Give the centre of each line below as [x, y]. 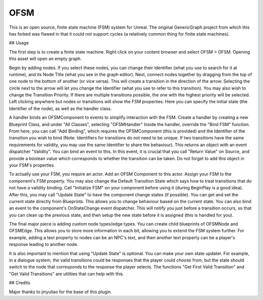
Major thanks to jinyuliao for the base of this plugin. [60, 292]
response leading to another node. [44, 244]
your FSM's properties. [32, 165]
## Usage [19, 43]
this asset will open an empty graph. [46, 59]
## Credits [19, 283]
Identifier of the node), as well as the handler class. [60, 108]
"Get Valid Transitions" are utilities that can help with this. [66, 274]
